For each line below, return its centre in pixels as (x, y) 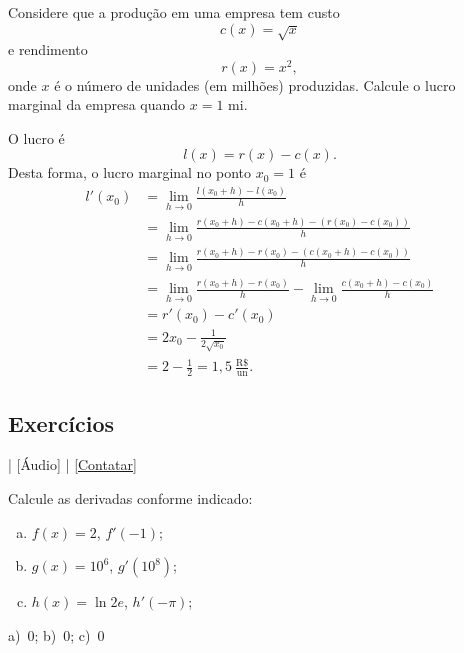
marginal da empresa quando (97, 104)
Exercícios (61, 422)
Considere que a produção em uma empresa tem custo (174, 12)
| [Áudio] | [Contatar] (72, 464)
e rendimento (48, 48)
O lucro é (36, 137)
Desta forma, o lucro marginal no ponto (130, 172)
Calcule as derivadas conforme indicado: (130, 497)
